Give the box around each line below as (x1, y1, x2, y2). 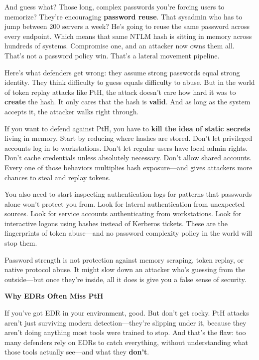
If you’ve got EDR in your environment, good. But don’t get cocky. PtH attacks (4, 308, 249, 318)
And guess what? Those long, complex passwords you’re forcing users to (4, 1, 225, 11)
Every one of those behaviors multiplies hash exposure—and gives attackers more (4, 162, 253, 172)
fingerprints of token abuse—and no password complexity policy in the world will (4, 228, 253, 238)
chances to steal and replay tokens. (4, 172, 111, 182)
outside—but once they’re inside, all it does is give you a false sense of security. (4, 274, 247, 284)
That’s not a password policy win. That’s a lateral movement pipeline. (4, 50, 220, 60)
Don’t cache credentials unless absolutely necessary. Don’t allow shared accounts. (4, 152, 252, 163)
